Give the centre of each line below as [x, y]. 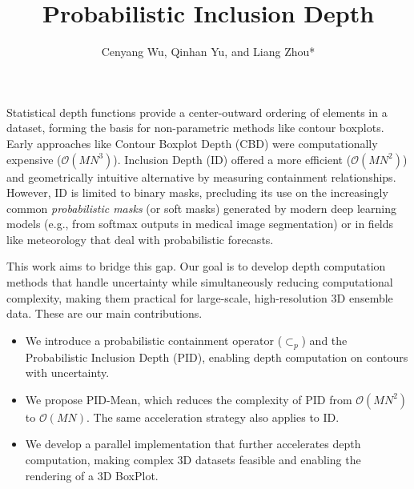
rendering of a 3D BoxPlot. [92, 475]
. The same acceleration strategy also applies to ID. [213, 417]
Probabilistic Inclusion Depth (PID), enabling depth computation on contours [217, 357]
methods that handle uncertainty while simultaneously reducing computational [200, 282]
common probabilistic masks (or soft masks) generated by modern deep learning [201, 208]
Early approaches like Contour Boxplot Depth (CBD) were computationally [192, 143]
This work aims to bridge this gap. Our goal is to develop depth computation [196, 266]
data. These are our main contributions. [105, 313]
